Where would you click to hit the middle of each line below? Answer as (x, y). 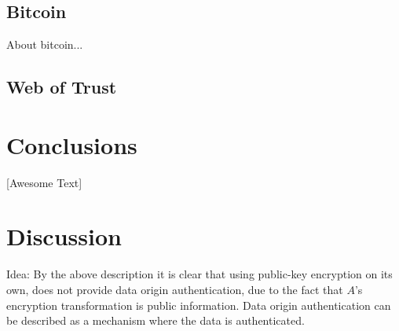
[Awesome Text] (44, 182)
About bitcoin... (45, 44)
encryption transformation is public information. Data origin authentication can (199, 305)
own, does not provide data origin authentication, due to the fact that (175, 290)
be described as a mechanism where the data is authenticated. (156, 320)
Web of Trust (62, 87)
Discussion (64, 236)
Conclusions (72, 144)
